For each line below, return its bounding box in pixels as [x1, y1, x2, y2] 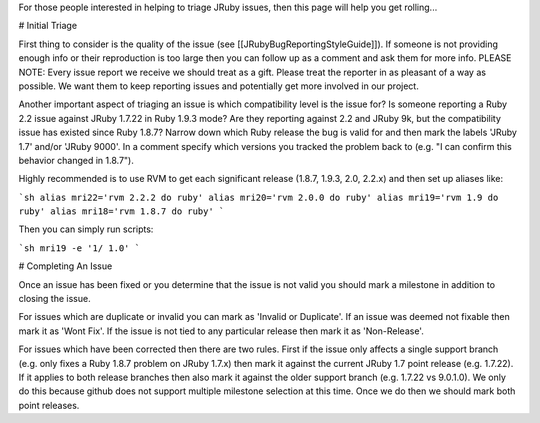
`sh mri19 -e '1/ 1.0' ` [18, 242, 140, 254]
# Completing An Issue [18, 260, 113, 272]
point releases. [18, 399, 80, 411]
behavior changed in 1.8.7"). [18, 154, 134, 166]
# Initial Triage [18, 20, 78, 32]
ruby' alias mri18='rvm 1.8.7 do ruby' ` [18, 206, 225, 217]
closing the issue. [18, 293, 91, 305]
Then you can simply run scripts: [18, 223, 154, 235]
